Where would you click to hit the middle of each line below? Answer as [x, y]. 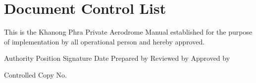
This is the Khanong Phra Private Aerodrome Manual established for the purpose [128, 32]
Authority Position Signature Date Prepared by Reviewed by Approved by [117, 58]
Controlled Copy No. [35, 74]
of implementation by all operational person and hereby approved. [104, 41]
